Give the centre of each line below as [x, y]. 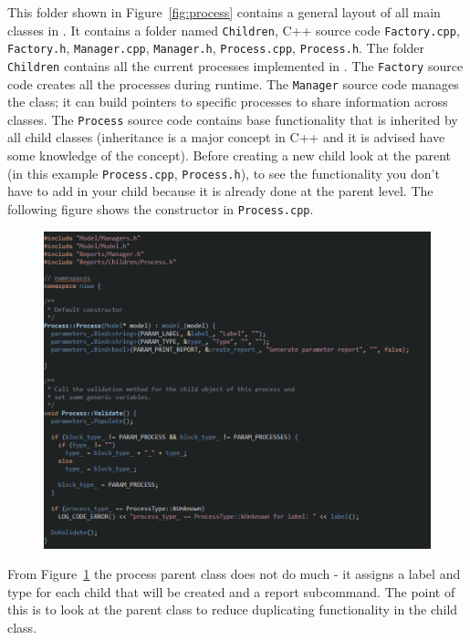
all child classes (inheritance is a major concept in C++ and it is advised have [226, 137]
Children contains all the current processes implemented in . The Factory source [235, 65]
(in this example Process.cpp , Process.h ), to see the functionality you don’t [224, 173]
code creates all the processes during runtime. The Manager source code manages [233, 83]
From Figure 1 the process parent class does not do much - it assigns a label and [234, 574]
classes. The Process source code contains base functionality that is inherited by [233, 119]
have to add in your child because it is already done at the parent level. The [220, 191]
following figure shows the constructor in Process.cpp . [161, 208]
